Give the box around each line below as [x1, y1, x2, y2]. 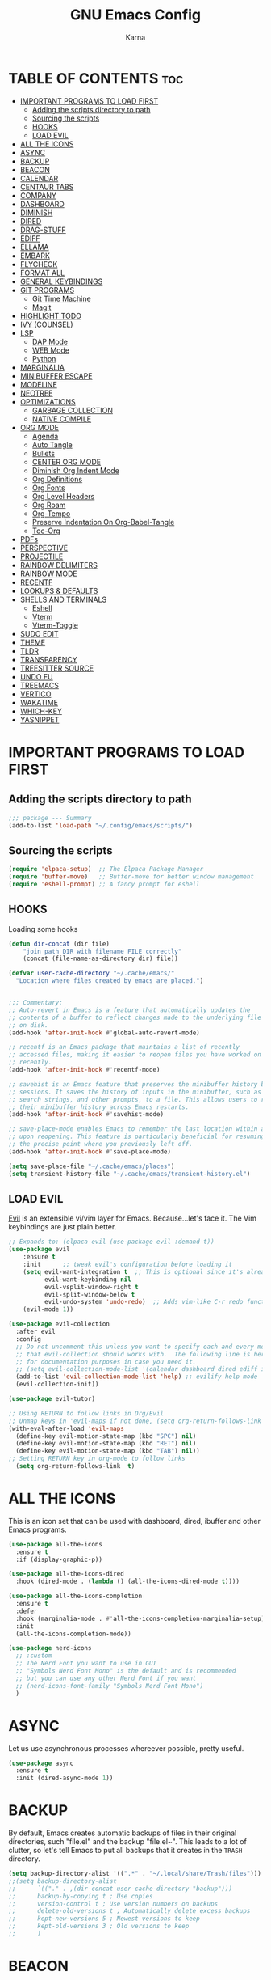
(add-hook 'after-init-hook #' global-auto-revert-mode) [8, 1029, 200, 1037]
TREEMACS [19, 680, 59, 690]
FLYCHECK [19, 259, 58, 269]
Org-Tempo [31, 508, 71, 518]
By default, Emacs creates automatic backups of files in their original [8, 1828, 237, 1838]
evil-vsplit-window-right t [44, 1283, 139, 1291]
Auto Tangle [31, 439, 73, 450]
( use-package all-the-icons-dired [8, 1570, 125, 1578]
